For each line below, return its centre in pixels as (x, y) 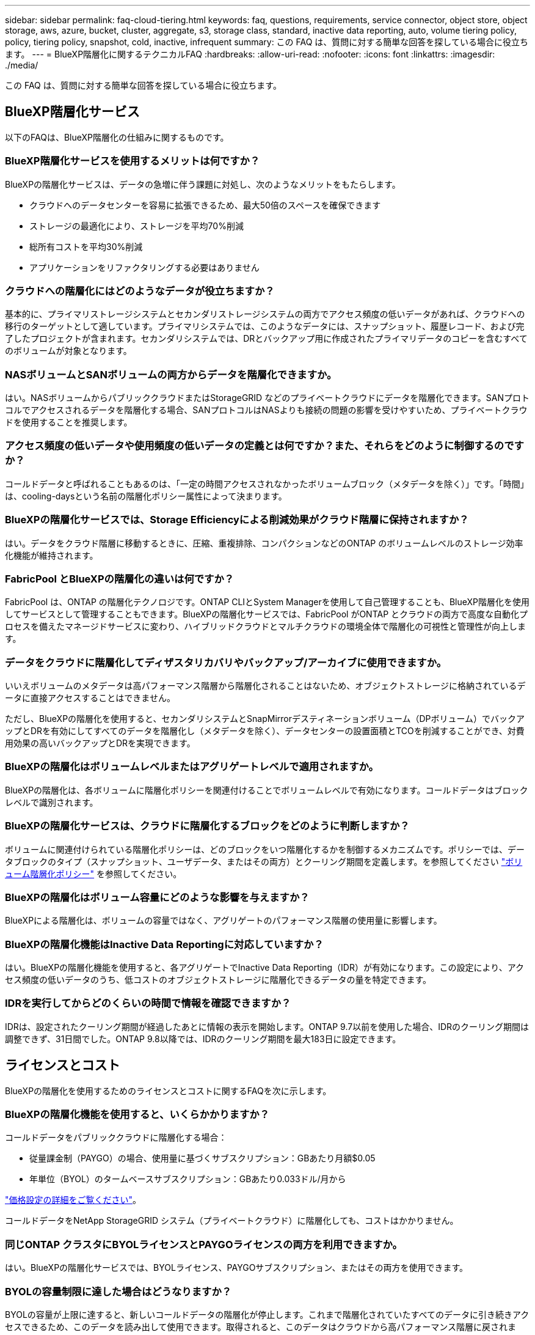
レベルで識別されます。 (52, 802)
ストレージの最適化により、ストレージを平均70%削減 (136, 226)
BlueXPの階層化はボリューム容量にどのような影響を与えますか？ (157, 897)
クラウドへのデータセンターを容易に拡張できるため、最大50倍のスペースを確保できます (205, 205)
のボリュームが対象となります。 (68, 351)
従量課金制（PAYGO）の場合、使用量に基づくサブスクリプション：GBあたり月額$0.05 (202, 1158)
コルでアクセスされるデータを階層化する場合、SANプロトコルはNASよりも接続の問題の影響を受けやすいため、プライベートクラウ (266, 410)
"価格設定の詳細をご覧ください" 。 (73, 1200)
